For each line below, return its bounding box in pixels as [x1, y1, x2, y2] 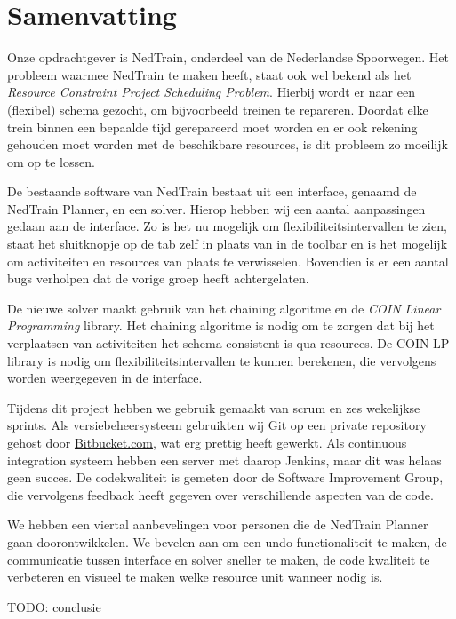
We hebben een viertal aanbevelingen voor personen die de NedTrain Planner [7, 515, 428, 534]
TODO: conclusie [7, 597, 101, 615]
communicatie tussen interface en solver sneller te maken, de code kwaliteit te [7, 550, 430, 568]
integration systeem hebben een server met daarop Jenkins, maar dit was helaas [7, 450, 442, 469]
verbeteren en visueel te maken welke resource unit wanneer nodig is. [7, 567, 383, 586]
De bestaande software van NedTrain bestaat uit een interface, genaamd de [7, 182, 417, 201]
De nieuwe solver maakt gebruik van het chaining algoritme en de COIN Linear [7, 298, 441, 317]
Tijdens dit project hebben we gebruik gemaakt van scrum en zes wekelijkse [7, 398, 420, 417]
